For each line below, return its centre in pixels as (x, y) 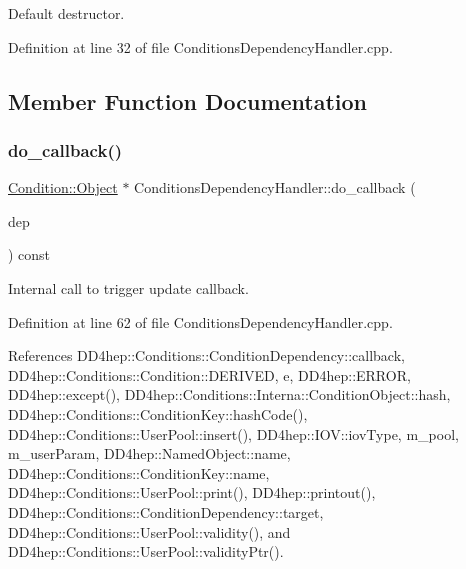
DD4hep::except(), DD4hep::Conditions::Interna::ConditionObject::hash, (229, 394)
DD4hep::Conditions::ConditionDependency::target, (166, 511)
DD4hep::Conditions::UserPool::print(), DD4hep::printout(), (192, 492)
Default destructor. (66, 13)
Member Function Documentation (188, 100)
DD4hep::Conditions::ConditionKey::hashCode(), (158, 413)
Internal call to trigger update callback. (128, 287)
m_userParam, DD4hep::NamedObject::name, (149, 453)
